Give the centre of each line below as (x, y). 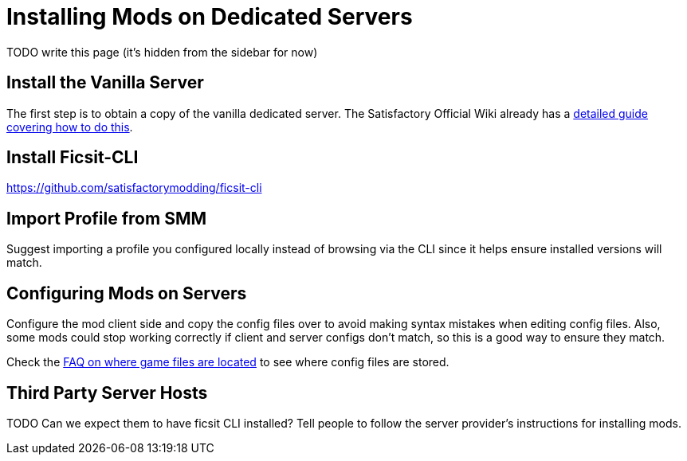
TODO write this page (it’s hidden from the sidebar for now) (162, 52)
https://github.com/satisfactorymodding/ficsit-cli (134, 188)
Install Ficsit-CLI (73, 158)
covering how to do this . (70, 127)
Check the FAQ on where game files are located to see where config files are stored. (228, 362)
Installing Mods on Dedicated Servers (210, 17)
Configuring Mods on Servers (127, 293)
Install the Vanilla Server (105, 83)
